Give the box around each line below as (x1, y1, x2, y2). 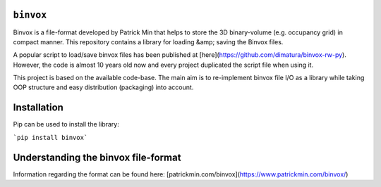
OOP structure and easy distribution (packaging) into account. (13, 83, 194, 91)
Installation (13, 102, 64, 114)
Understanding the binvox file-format (13, 151, 181, 163)
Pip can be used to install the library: (13, 120, 119, 129)
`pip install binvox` (13, 134, 88, 141)
